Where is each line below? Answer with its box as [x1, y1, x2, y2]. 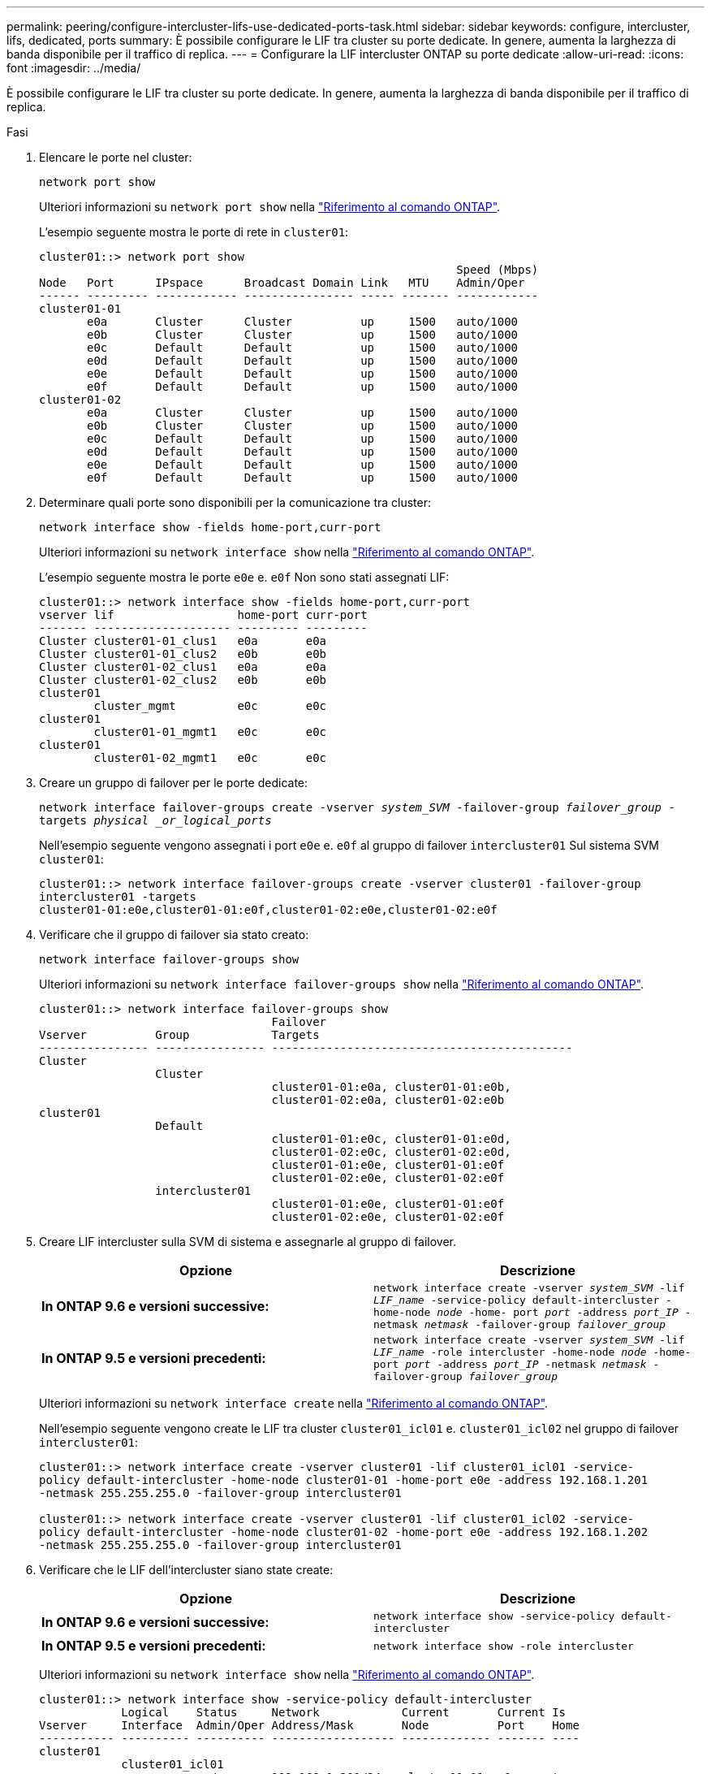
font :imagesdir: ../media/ [6, 61, 141, 75]
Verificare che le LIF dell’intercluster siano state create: [39, 1563, 334, 1577]
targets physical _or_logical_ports [39, 814, 272, 827]
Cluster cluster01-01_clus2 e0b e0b [39, 647, 327, 660]
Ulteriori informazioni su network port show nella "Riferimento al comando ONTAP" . [39, 200, 501, 214]
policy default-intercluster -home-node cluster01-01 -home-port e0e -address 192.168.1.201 [39, 1473, 649, 1486]
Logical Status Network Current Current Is [121, 1706, 567, 1719]
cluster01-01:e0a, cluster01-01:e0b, [271, 1080, 511, 1093]
